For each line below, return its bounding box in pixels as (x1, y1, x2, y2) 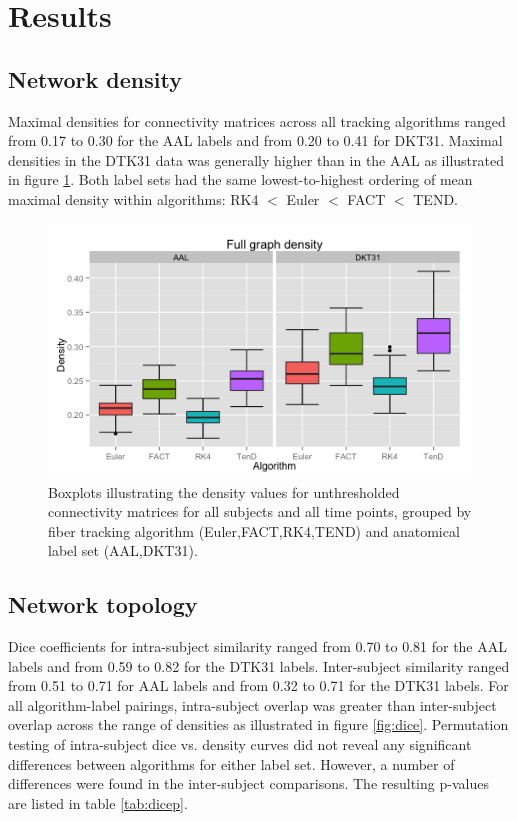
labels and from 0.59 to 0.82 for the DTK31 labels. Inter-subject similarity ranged (8, 655, 510, 676)
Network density (8, 63, 182, 94)
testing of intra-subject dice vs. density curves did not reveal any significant (8, 734, 472, 755)
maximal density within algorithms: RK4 (8, 188, 259, 209)
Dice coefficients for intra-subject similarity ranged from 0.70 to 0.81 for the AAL (8, 636, 507, 657)
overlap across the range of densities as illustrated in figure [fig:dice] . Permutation (8, 714, 509, 735)
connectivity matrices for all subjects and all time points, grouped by (48, 501, 472, 522)
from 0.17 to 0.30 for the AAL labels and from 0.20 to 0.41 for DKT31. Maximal (8, 130, 503, 151)
